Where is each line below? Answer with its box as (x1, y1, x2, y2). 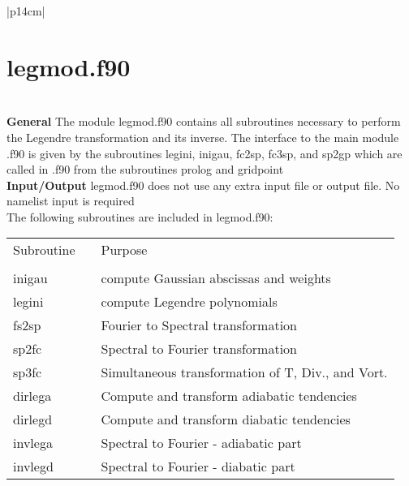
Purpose (101, 240, 148, 260)
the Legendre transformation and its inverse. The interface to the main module (6, 128, 399, 145)
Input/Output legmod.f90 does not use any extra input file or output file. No (6, 176, 400, 193)
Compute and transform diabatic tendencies (101, 410, 351, 429)
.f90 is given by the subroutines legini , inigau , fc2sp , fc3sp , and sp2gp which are (6, 144, 403, 161)
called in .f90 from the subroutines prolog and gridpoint (6, 161, 284, 178)
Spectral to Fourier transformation (101, 339, 298, 359)
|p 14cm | (6, 2, 45, 19)
